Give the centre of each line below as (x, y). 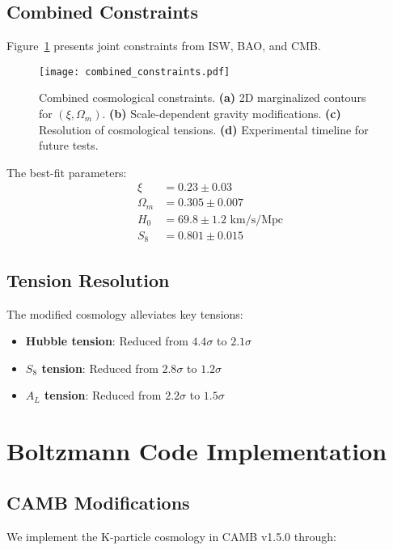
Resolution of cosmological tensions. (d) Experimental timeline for (204, 129)
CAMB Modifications (98, 502)
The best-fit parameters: (67, 172)
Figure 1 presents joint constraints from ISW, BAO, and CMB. (164, 46)
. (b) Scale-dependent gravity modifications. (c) (222, 114)
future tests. (69, 145)
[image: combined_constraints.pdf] (135, 72)
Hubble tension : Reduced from (107, 341)
